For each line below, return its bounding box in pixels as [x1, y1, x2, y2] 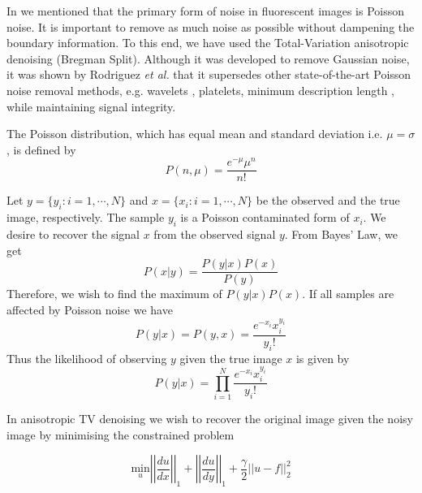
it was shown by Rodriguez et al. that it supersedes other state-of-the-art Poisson [6, 66, 411, 83]
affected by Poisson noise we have [6, 301, 173, 318]
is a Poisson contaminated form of [180, 209, 350, 226]
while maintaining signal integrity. [6, 97, 176, 115]
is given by [295, 349, 350, 366]
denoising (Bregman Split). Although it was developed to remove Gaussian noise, [6, 50, 410, 67]
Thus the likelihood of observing [6, 349, 167, 366]
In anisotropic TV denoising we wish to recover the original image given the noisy [6, 410, 413, 427]
